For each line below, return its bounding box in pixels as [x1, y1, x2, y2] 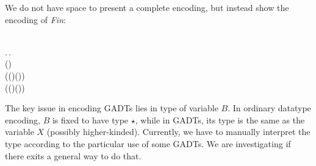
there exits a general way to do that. [5, 149, 142, 162]
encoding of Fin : [5, 13, 66, 26]
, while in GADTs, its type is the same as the [135, 113, 305, 126]
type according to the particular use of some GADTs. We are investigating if [5, 137, 291, 150]
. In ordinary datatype [228, 102, 311, 114]
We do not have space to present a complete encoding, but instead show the [5, 1, 289, 13]
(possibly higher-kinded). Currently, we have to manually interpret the [46, 125, 311, 138]
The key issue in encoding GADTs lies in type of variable [5, 102, 218, 114]
